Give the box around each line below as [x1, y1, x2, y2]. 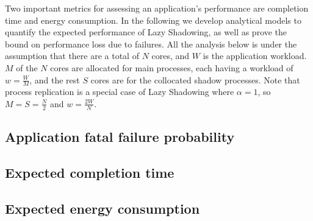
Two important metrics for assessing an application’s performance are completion [5, 2, 309, 14]
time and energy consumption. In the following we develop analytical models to [5, 13, 301, 26]
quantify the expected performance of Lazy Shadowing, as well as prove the [5, 26, 287, 38]
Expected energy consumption [5, 198, 200, 217]
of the [16, 61, 38, 74]
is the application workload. [203, 49, 307, 62]
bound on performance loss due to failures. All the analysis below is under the [5, 37, 297, 50]
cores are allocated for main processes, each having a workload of [50, 61, 293, 74]
